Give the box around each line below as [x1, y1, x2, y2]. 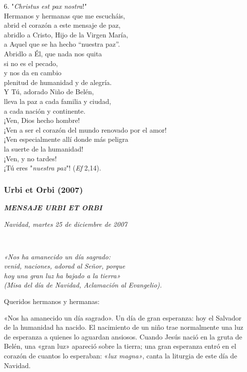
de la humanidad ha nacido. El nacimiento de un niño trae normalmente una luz [4, 322, 244, 332]
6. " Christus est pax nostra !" [4, 1, 87, 11]
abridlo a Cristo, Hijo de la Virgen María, [4, 29, 128, 39]
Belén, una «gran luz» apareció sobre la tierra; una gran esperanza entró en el [4, 341, 236, 351]
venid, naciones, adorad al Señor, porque [4, 261, 125, 271]
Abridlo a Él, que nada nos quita [4, 48, 102, 58]
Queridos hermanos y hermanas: [4, 296, 100, 306]
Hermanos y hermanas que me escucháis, [4, 10, 125, 20]
